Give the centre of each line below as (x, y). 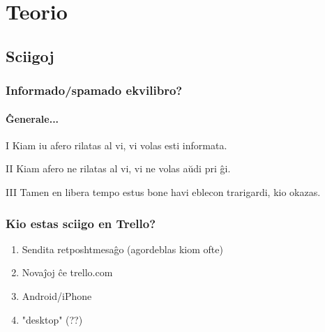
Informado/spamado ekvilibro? (94, 90)
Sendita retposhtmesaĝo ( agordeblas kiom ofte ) (122, 249)
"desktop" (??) (52, 319)
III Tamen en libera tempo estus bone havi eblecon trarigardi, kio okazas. (163, 191)
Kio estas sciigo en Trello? (81, 223)
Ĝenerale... (32, 118)
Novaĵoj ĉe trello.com (67, 272)
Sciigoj (30, 55)
